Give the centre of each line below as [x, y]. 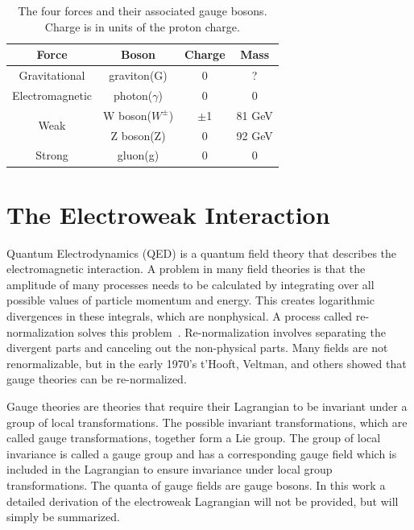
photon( [133, 95]
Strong [52, 155]
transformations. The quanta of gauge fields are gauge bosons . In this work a [196, 484]
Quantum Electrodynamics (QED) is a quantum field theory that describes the [202, 253]
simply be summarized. [63, 517]
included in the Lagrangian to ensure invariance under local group [170, 469]
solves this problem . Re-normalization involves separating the [232, 331]
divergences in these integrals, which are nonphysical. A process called [180, 316]
